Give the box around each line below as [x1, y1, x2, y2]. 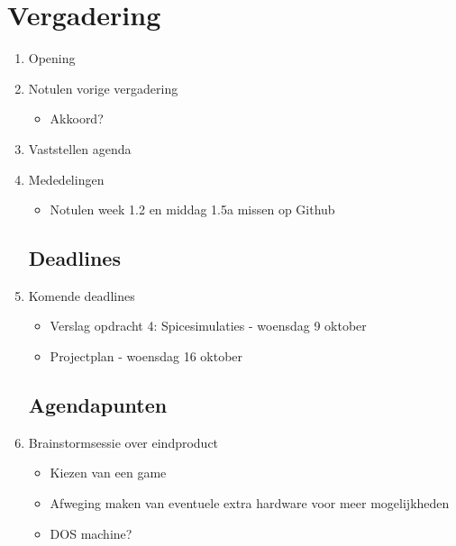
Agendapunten [28, 391, 168, 419]
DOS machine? [50, 523, 132, 542]
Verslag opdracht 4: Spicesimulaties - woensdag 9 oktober [50, 316, 367, 335]
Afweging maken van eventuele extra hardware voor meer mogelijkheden [50, 494, 450, 513]
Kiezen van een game [50, 463, 167, 482]
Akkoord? [50, 109, 104, 128]
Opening [28, 49, 76, 68]
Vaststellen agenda [28, 139, 132, 158]
